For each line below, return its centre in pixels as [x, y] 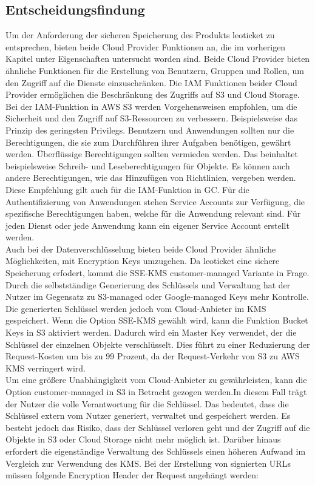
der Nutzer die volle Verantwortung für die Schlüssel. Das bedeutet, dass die [147, 403]
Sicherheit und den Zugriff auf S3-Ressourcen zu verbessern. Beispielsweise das [152, 118]
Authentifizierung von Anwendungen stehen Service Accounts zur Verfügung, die [155, 201]
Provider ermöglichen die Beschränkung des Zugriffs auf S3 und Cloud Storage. [153, 94]
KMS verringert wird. [46, 368]
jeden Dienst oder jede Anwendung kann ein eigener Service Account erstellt [147, 225]
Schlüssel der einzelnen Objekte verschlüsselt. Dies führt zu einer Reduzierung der [158, 344]
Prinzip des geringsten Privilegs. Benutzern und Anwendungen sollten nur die [150, 130]
